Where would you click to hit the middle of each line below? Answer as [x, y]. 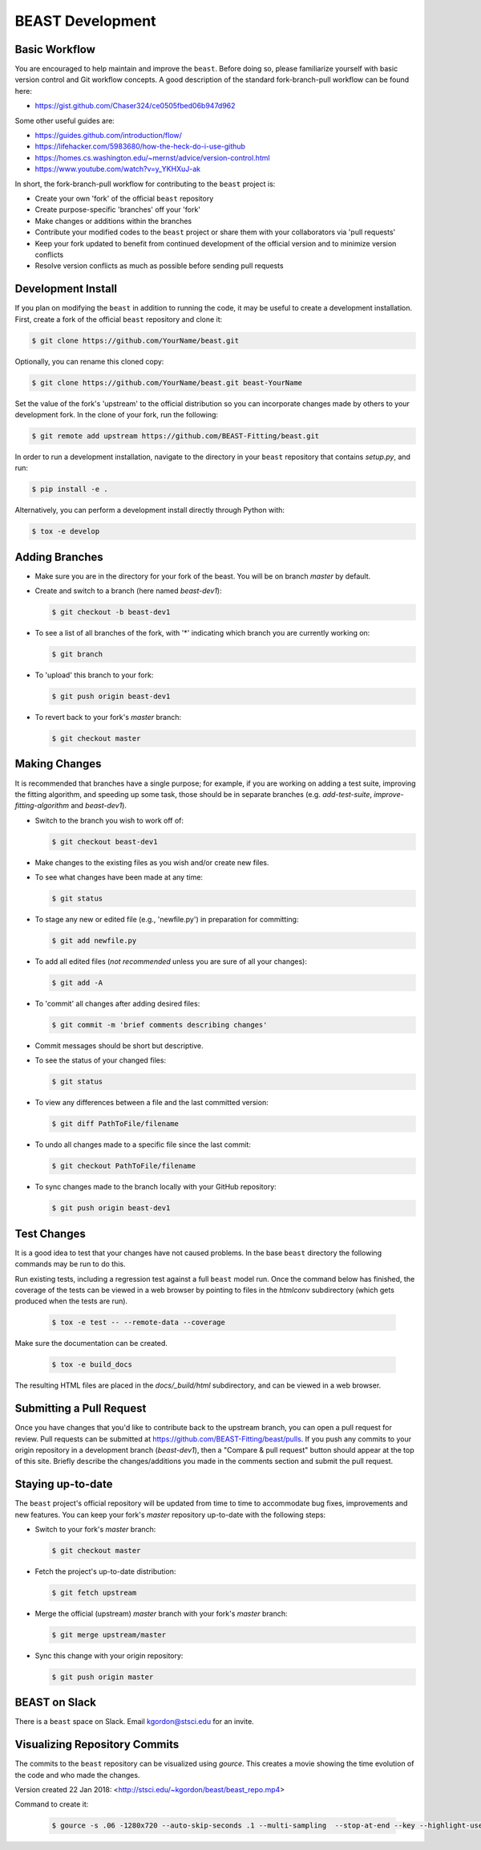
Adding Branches [59, 557]
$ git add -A [77, 982]
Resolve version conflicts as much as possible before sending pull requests [159, 266]
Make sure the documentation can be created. [91, 1344]
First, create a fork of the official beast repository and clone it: [119, 319]
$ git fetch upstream [94, 1592]
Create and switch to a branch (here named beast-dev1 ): [128, 591]
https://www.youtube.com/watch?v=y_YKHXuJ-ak [117, 169]
